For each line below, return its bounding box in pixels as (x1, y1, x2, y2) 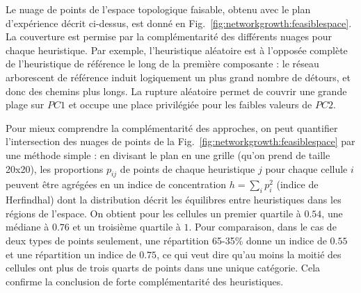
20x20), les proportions (6, 161, 104, 176)
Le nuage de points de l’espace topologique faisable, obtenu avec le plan (6, 2, 311, 16)
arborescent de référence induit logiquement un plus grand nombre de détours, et (6, 69, 351, 84)
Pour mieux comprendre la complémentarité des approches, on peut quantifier (6, 120, 338, 135)
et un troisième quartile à (72, 219, 181, 234)
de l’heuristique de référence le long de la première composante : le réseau (6, 56, 319, 71)
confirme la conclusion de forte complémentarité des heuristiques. (6, 274, 284, 288)
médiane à (6, 219, 49, 234)
